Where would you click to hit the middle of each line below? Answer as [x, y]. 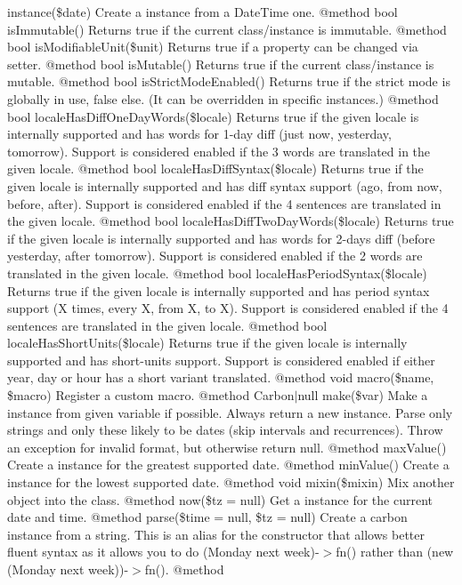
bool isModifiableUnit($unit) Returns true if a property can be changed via [213, 47]
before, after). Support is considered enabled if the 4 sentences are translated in [224, 203]
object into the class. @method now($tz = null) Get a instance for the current [220, 499]
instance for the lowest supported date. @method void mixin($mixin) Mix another [231, 482]
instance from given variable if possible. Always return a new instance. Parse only [230, 412]
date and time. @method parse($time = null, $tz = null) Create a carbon [207, 517]
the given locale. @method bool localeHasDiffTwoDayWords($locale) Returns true [231, 221]
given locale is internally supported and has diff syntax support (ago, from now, [225, 185]
